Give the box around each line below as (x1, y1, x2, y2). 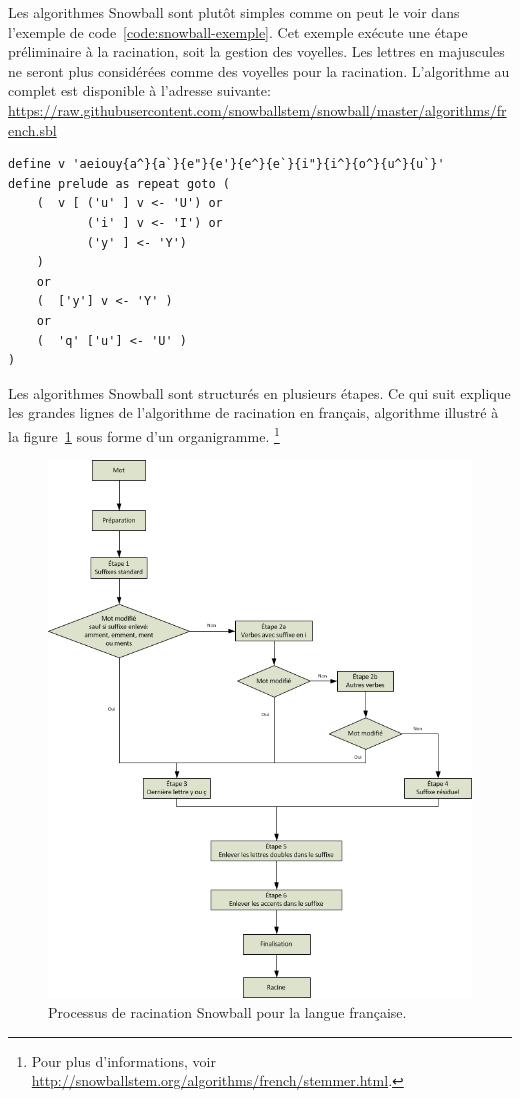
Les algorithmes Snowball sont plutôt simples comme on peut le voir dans (8, 2, 460, 22)
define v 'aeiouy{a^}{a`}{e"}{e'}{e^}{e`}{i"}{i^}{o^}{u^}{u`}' (8, 157, 445, 172)
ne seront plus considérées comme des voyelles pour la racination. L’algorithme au (8, 60, 510, 81)
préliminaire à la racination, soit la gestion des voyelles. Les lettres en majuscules (8, 41, 505, 62)
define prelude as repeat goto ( (8, 176, 230, 191)
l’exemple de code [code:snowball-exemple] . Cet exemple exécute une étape (8, 21, 468, 42)
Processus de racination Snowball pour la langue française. (48, 1001, 407, 1022)
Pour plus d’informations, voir (31, 1050, 216, 1071)
